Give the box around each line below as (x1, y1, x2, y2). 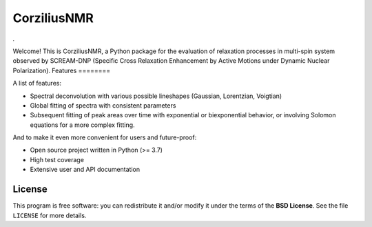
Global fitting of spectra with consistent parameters (30, 101, 176, 110)
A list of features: (12, 79, 62, 88)
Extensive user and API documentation (30, 166, 141, 174)
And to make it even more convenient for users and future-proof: (12, 133, 197, 141)
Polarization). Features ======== (12, 66, 110, 75)
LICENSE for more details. (12, 211, 87, 219)
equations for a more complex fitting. (30, 121, 135, 129)
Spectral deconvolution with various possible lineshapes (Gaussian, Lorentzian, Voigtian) (30, 92, 282, 100)
